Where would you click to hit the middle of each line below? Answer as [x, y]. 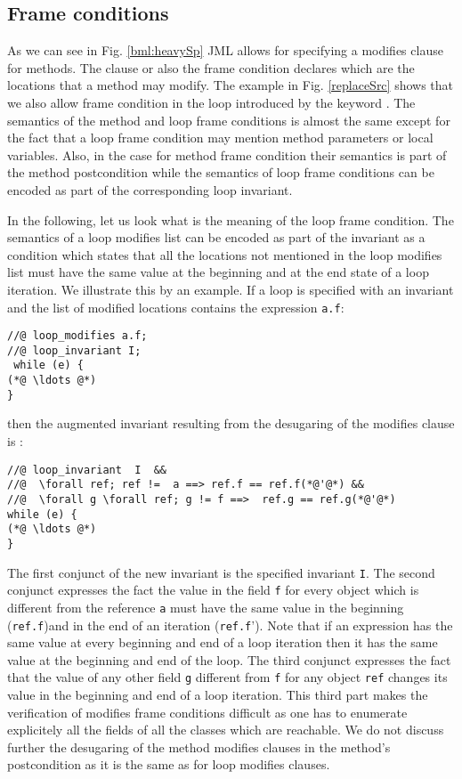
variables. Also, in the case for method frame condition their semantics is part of [227, 154]
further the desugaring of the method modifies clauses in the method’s [199, 747]
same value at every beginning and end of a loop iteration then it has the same [223, 642]
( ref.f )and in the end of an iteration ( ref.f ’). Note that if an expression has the [230, 625]
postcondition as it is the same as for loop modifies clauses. [169, 764]
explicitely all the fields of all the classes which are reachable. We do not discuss [226, 730]
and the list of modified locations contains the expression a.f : [176, 307]
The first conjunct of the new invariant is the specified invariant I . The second [221, 572]
